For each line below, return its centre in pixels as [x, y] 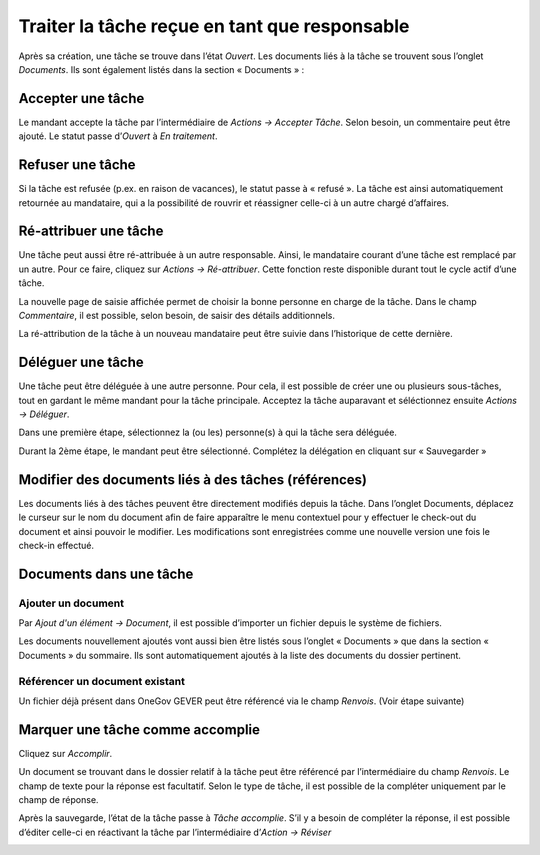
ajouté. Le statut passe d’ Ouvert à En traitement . [118, 136]
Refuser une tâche [77, 165]
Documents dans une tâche [106, 573]
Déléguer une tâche [81, 362]
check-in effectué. [56, 545]
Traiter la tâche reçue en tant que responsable [214, 26]
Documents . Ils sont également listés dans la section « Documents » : [161, 69]
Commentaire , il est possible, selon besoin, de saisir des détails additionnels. [176, 315]
